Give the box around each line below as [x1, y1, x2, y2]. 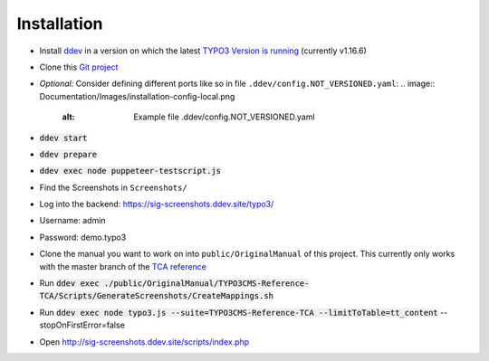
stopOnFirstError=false [39, 319, 126, 330]
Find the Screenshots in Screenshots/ [39, 182, 187, 193]
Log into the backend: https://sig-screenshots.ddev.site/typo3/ [39, 199, 274, 210]
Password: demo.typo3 [39, 232, 127, 242]
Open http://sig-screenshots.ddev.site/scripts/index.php [39, 336, 250, 347]
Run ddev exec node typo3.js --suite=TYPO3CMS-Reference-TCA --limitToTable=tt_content [39, 307, 438, 318]
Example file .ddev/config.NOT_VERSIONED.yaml [133, 111, 316, 122]
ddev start [39, 132, 88, 143]
